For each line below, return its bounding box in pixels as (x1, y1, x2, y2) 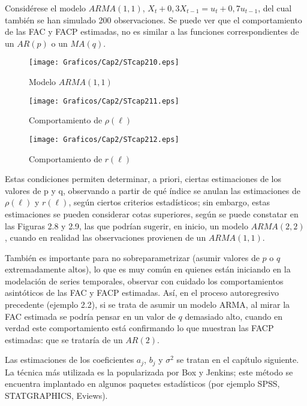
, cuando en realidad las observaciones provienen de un (5, 231, 206, 244)
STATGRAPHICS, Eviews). (5, 389, 108, 402)
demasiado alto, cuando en (185, 310, 283, 322)
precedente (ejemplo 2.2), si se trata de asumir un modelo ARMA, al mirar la (5, 298, 290, 311)
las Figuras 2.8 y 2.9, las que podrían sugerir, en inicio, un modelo (5, 219, 248, 232)
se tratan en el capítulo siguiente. (176, 353, 299, 366)
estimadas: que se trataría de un (5, 333, 123, 346)
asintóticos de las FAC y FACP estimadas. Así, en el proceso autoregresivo (5, 286, 279, 299)
